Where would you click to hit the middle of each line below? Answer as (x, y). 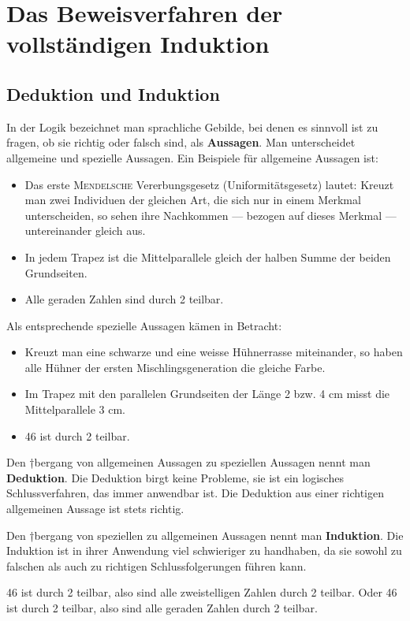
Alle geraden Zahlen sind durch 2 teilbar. (124, 299)
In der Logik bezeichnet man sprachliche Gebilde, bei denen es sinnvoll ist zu (192, 126)
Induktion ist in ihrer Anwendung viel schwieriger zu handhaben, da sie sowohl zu (204, 550)
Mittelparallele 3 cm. (75, 409)
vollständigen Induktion (138, 44)
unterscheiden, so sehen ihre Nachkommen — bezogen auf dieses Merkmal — (211, 215)
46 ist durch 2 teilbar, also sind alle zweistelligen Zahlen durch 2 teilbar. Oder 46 (202, 592)
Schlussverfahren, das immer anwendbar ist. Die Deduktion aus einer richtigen (195, 493)
